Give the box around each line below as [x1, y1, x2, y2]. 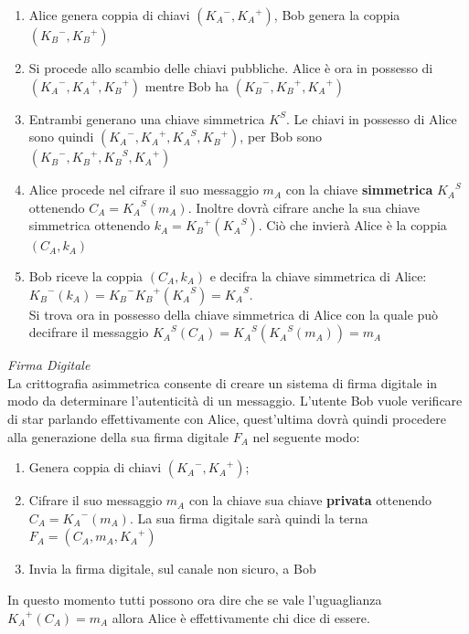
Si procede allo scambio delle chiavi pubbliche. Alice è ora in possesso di [28, 58, 433, 77]
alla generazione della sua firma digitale [7, 427, 229, 446]
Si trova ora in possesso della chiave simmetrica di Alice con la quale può [28, 304, 439, 323]
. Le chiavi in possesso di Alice [285, 109, 457, 128]
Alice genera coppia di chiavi [28, 5, 190, 24]
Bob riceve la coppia [28, 266, 144, 285]
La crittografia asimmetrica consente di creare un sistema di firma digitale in [7, 373, 438, 392]
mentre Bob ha [144, 76, 229, 95]
